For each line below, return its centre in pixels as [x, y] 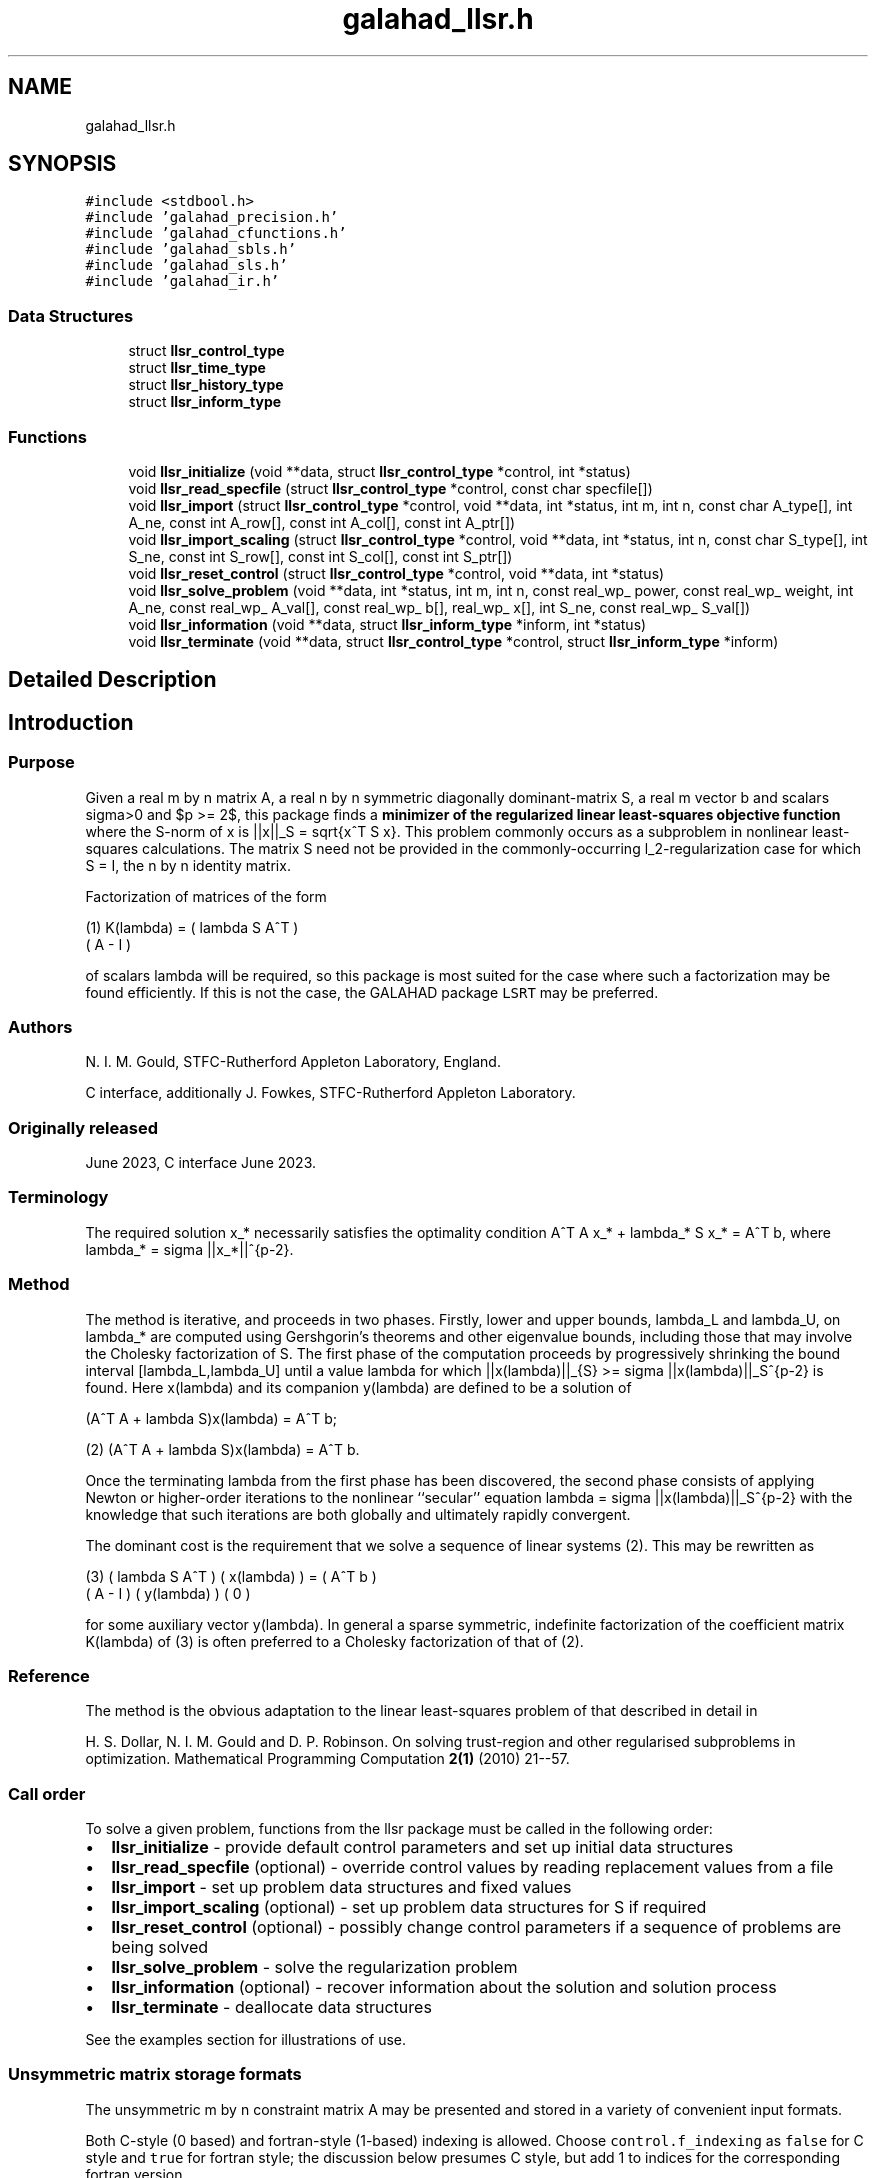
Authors [40, 1026]
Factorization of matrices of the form [206, 896]
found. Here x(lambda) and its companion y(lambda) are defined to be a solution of [358, 1387]
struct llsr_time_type [197, 368]
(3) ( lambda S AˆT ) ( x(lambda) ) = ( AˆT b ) [231, 1576]
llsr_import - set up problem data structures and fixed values [341, 1887]
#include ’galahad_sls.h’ [186, 265]
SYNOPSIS [62, 164]
